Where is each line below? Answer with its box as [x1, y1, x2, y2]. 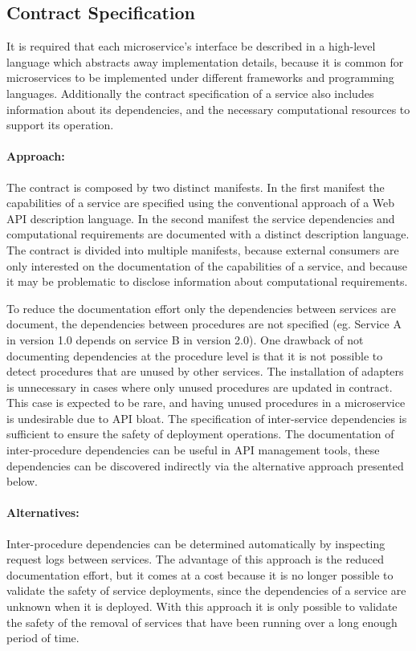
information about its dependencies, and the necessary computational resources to [6, 100, 410, 117]
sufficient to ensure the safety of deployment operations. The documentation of [6, 425, 394, 442]
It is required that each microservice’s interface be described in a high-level [6, 38, 376, 55]
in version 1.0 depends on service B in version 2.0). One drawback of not [6, 331, 364, 348]
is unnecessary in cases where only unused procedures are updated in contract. [6, 378, 393, 395]
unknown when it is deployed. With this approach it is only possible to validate [6, 598, 398, 615]
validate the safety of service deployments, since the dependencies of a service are [6, 582, 406, 599]
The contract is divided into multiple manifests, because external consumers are [6, 241, 399, 258]
